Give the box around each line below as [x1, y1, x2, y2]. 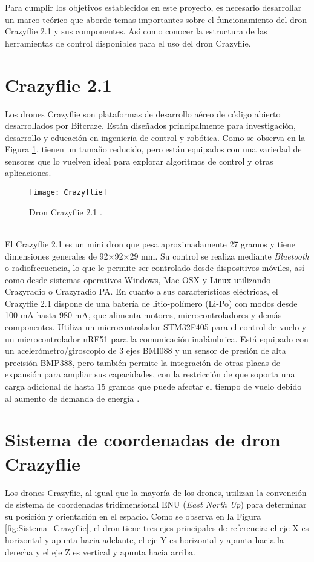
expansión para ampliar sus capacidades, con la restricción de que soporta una [5, 368, 295, 381]
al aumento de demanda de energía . [5, 391, 140, 404]
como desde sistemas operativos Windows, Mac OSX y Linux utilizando [5, 273, 271, 286]
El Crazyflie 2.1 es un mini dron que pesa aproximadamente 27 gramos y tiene [5, 237, 296, 250]
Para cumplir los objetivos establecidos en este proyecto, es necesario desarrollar [5, 1, 302, 13]
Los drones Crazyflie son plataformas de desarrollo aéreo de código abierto [5, 107, 281, 120]
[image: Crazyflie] [29, 188, 107, 197]
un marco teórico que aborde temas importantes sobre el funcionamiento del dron [5, 13, 307, 25]
